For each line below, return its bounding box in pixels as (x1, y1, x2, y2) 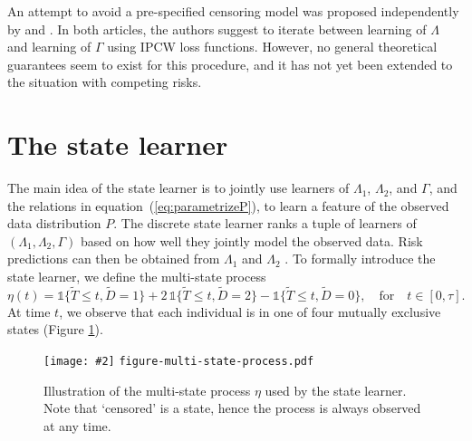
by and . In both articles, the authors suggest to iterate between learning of (7, 19, 427, 38)
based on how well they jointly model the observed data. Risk (81, 231, 423, 250)
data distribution (7, 214, 101, 233)
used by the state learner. (265, 380, 407, 399)
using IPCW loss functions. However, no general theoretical (107, 37, 438, 56)
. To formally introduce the (284, 249, 436, 268)
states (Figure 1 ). (7, 320, 103, 339)
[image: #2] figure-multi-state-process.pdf (43, 355, 314, 369)
